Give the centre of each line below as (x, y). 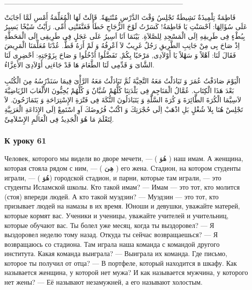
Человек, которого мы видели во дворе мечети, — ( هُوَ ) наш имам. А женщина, (124, 158)
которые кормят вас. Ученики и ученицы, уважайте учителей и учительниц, (117, 215)
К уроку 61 (25, 140)
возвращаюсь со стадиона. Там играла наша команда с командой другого (112, 244)
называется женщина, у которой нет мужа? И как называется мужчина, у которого (126, 272)
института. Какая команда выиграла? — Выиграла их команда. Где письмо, (116, 253)
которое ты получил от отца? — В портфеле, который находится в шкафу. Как (121, 263)
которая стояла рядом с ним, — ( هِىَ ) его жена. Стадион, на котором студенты (123, 168)
